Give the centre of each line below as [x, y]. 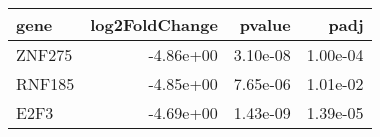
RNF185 [45, 83]
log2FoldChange [154, 24]
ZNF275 [44, 54]
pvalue [265, 24]
